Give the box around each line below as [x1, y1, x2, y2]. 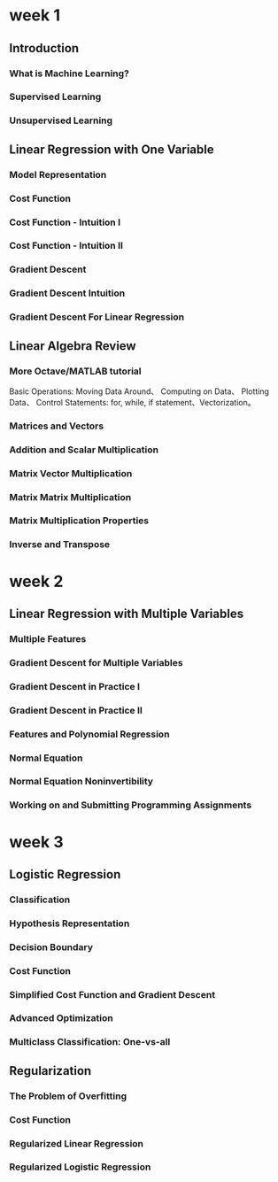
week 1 [9, 5, 60, 26]
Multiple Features [9, 632, 87, 645]
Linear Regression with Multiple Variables [9, 606, 244, 621]
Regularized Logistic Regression [9, 1161, 151, 1173]
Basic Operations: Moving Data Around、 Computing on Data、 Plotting [9, 386, 270, 397]
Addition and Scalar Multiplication [9, 444, 159, 456]
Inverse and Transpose [9, 538, 111, 551]
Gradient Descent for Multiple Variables [9, 656, 183, 668]
